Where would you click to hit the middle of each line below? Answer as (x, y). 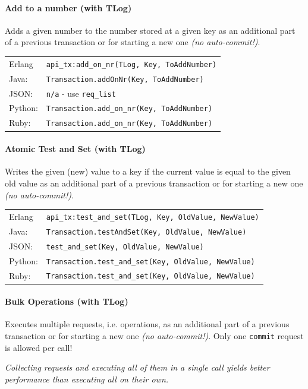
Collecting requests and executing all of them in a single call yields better (137, 367)
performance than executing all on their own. (87, 379)
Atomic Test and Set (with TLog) (75, 149)
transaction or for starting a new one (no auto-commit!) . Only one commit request (154, 336)
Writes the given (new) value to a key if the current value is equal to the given (148, 171)
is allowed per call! (39, 347)
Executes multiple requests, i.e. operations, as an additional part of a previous (147, 324)
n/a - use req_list (81, 93)
